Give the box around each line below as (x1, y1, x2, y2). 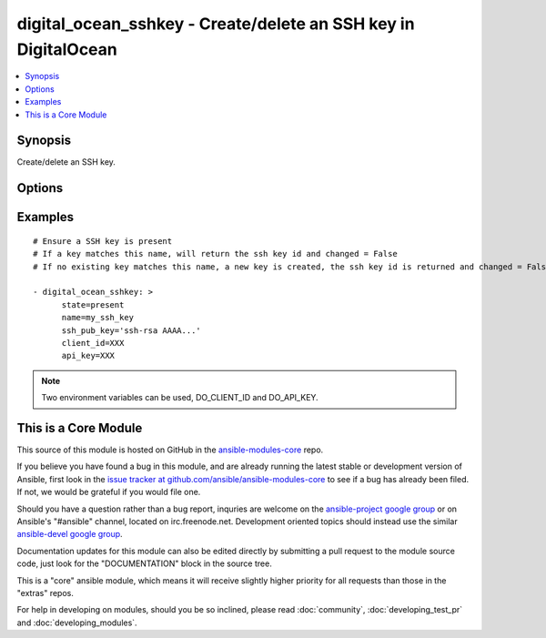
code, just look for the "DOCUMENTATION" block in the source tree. (16, 558, 272, 569)
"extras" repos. (16, 587, 75, 598)
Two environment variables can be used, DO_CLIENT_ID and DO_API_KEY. (41, 392, 318, 403)
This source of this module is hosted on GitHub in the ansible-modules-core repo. (16, 444, 324, 455)
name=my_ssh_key (61, 312, 135, 323)
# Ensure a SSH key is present (33, 236, 173, 246)
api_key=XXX (61, 350, 116, 361)
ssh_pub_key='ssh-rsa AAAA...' (61, 325, 202, 336)
